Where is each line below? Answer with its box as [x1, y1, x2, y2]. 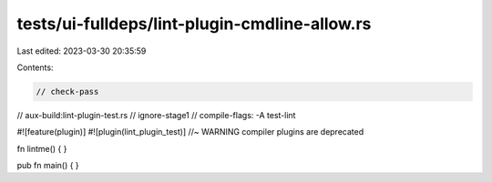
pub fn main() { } [16, 160, 79, 171]
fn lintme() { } [16, 143, 67, 154]
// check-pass [36, 86, 99, 96]
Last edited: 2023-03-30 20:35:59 [16, 45, 147, 56]
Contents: [16, 62, 54, 73]
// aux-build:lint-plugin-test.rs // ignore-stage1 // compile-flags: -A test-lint [16, 109, 296, 120]
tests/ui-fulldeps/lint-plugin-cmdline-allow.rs [16, 14, 372, 34]
